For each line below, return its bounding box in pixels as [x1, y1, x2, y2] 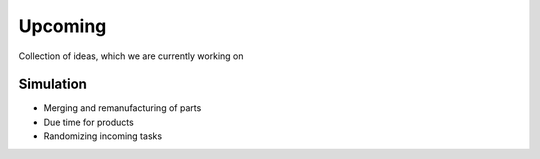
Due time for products [43, 116, 134, 128]
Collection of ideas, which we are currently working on [18, 50, 244, 62]
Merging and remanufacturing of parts [43, 102, 202, 114]
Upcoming [18, 15, 107, 37]
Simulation [18, 76, 87, 93]
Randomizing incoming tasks [43, 130, 163, 142]
